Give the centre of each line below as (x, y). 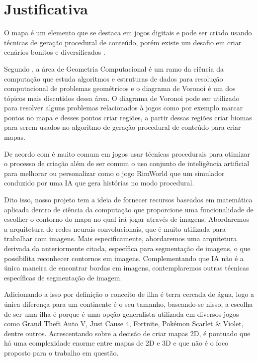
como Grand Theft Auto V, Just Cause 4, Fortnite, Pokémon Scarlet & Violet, (124, 323)
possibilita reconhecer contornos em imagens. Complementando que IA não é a (124, 258)
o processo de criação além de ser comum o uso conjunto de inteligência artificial (127, 163)
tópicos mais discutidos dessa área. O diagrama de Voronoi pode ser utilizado (122, 98)
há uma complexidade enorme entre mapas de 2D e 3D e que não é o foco (116, 343)
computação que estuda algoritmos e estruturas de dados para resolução (114, 78)
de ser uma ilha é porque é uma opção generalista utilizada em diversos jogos (122, 314)
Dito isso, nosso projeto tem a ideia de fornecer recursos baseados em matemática (128, 200)
